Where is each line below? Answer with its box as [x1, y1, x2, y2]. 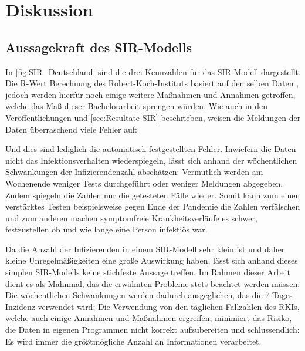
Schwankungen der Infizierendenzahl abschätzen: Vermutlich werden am [5, 166, 263, 178]
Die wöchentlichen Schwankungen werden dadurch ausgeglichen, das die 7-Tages [5, 289, 293, 301]
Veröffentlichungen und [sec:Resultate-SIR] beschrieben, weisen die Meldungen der [5, 111, 301, 123]
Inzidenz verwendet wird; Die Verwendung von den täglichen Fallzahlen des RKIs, [5, 300, 300, 312]
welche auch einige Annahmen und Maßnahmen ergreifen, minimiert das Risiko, [5, 312, 292, 324]
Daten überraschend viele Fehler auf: [5, 123, 137, 135]
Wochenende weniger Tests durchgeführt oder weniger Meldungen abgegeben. [5, 177, 283, 189]
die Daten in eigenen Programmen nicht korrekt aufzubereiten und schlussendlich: [5, 323, 300, 336]
